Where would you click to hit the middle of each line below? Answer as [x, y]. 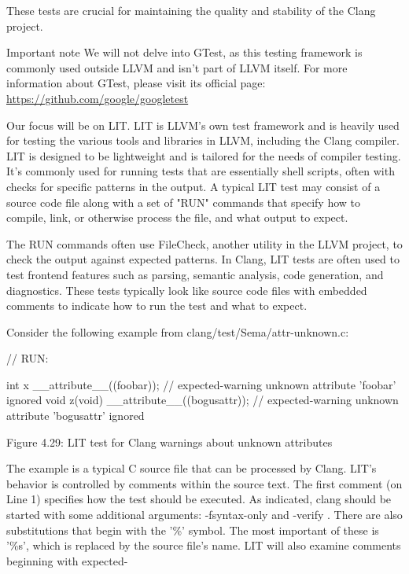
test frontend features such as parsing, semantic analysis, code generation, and [195, 274]
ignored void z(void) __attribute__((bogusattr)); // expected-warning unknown [203, 400]
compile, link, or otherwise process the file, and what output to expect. [177, 217]
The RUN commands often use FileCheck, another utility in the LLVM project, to [204, 243]
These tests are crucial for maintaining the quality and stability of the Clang [191, 10]
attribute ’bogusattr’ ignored [76, 416]
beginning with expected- [67, 560]
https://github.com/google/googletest [98, 98]
